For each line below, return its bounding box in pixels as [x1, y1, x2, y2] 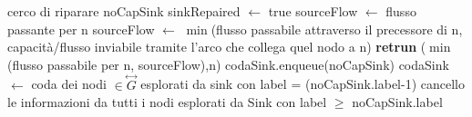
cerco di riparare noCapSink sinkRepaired [7, 2, 241, 20]
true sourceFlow [268, 2, 358, 20]
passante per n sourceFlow [7, 19, 155, 38]
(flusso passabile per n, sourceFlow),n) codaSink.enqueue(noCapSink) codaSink [7, 54, 449, 73]
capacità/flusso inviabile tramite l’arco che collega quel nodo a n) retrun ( [7, 37, 426, 56]
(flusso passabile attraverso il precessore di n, [210, 19, 463, 38]
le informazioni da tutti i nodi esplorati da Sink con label [7, 93, 327, 112]
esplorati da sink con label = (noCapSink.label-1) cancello [140, 74, 465, 93]
